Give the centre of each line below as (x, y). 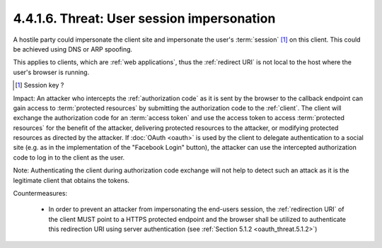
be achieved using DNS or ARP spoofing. (73, 49)
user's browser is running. (51, 72)
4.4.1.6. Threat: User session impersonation (144, 18)
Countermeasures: (40, 194)
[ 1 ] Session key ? (40, 85)
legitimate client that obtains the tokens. (71, 180)
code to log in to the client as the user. (69, 157)
